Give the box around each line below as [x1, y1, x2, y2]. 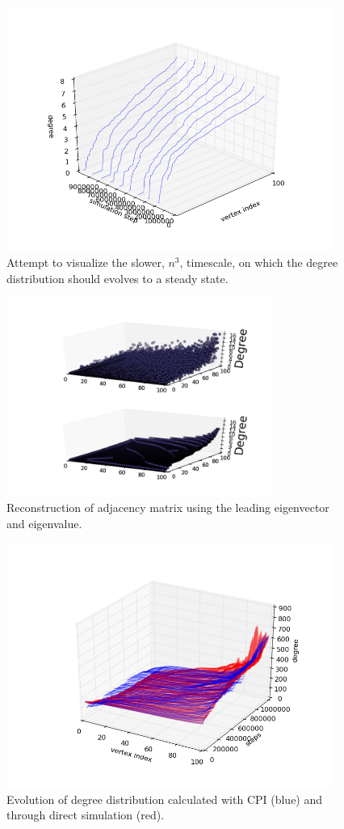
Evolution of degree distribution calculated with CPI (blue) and [6, 790, 323, 807]
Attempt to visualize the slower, [6, 253, 165, 270]
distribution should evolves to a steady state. [6, 269, 229, 286]
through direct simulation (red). [6, 806, 165, 823]
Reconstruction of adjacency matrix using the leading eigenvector [6, 499, 329, 516]
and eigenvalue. [6, 514, 82, 531]
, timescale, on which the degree [179, 253, 338, 270]
